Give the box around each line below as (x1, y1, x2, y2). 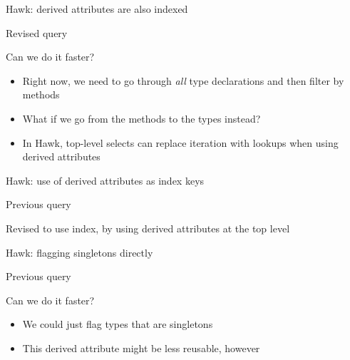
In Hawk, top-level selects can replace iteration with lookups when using (22, 135, 339, 150)
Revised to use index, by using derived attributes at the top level (6, 220, 290, 235)
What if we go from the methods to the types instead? (22, 110, 261, 125)
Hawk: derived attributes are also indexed (6, 1, 188, 16)
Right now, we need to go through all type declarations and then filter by (22, 73, 344, 88)
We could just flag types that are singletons (22, 317, 213, 331)
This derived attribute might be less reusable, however (22, 340, 260, 355)
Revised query (6, 25, 68, 40)
